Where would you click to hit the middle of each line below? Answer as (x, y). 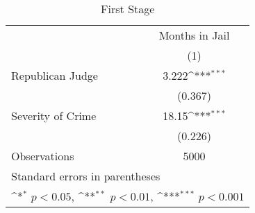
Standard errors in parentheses (86, 176)
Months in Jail (194, 35)
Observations (43, 156)
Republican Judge (55, 75)
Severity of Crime (54, 116)
